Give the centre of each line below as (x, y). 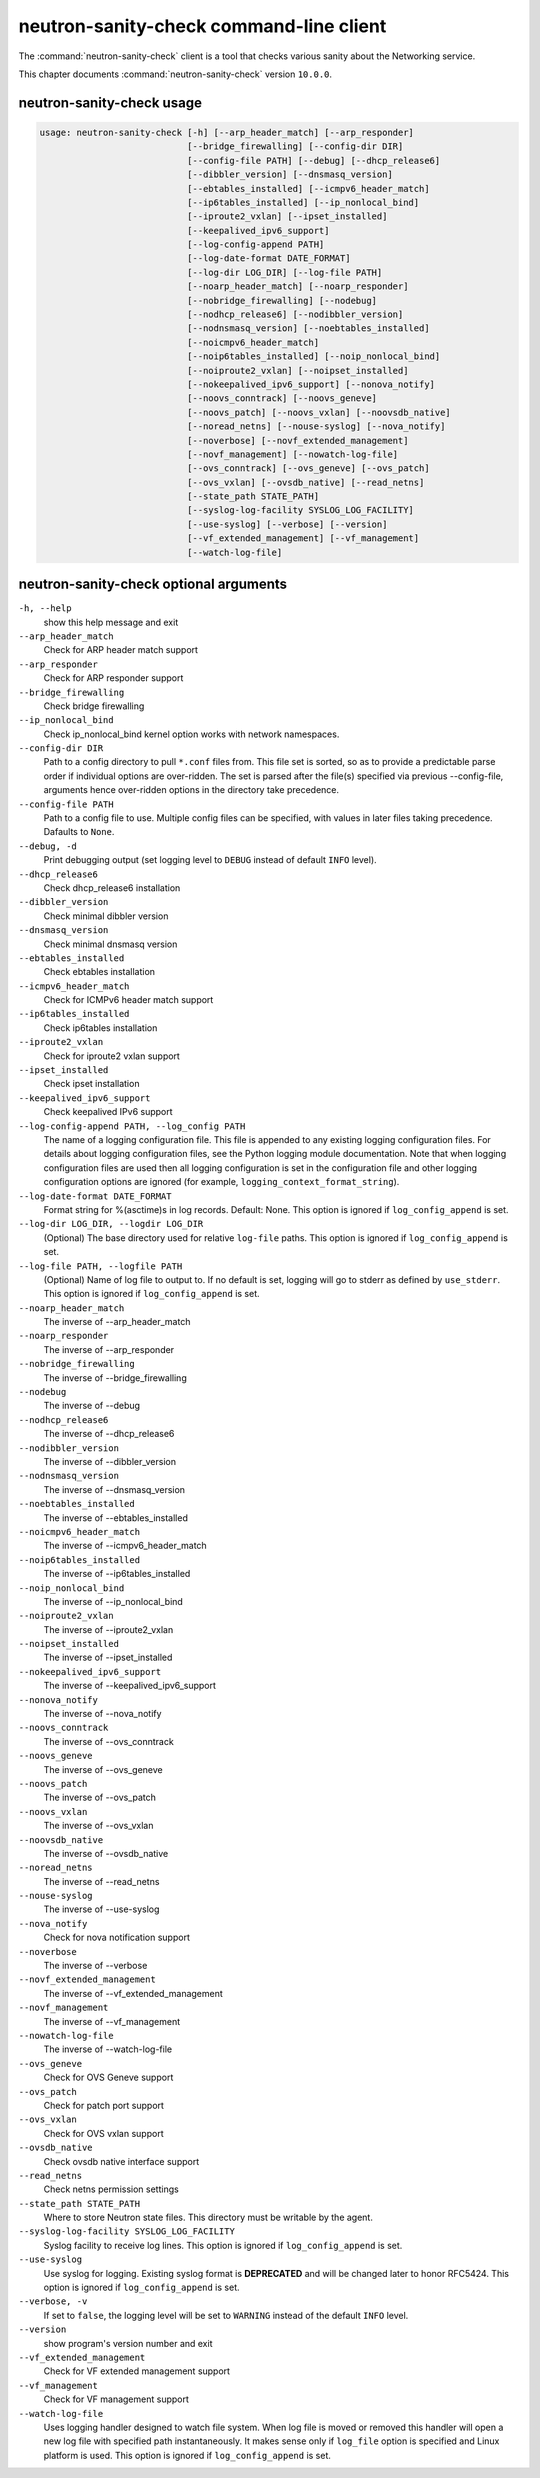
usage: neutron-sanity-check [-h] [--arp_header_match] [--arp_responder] (227, 132)
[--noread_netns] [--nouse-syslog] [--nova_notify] (316, 426)
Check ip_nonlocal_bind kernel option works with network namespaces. (191, 734)
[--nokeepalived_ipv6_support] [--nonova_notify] (310, 384)
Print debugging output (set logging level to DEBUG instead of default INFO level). (210, 860)
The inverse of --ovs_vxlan (98, 1826)
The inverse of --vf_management (111, 2021)
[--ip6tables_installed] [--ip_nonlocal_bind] (303, 202)
